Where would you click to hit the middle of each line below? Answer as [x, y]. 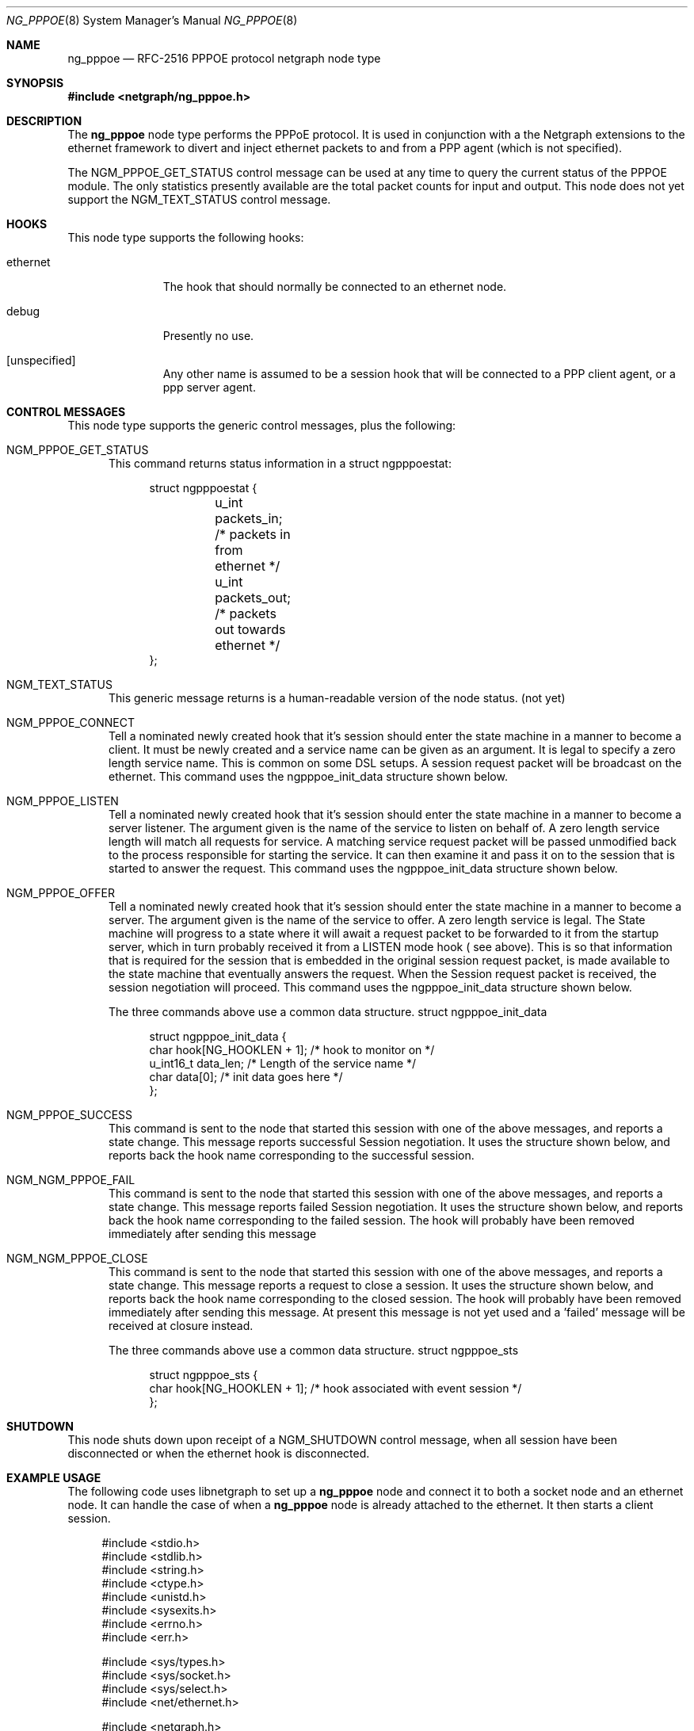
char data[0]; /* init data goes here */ [246, 1077]
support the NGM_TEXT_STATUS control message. [199, 199]
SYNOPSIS [35, 83]
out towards [250, 629]
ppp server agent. [209, 387]
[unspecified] [41, 360]
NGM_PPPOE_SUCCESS [70, 1115]
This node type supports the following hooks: [186, 237]
